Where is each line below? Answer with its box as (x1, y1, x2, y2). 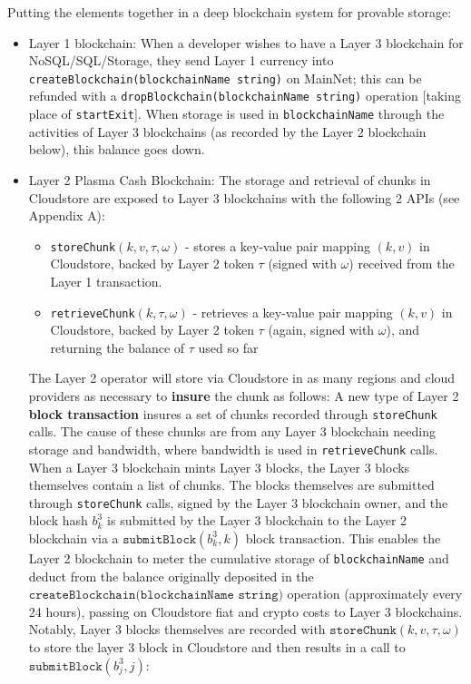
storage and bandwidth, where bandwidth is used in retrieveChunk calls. (28, 439, 438, 458)
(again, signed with (268, 320, 375, 339)
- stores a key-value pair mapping (184, 236, 370, 255)
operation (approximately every (287, 584, 463, 603)
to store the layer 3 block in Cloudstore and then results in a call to (28, 637, 406, 656)
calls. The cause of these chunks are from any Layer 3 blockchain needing (28, 422, 436, 441)
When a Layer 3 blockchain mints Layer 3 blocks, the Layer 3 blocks (28, 457, 410, 476)
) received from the (348, 254, 455, 273)
